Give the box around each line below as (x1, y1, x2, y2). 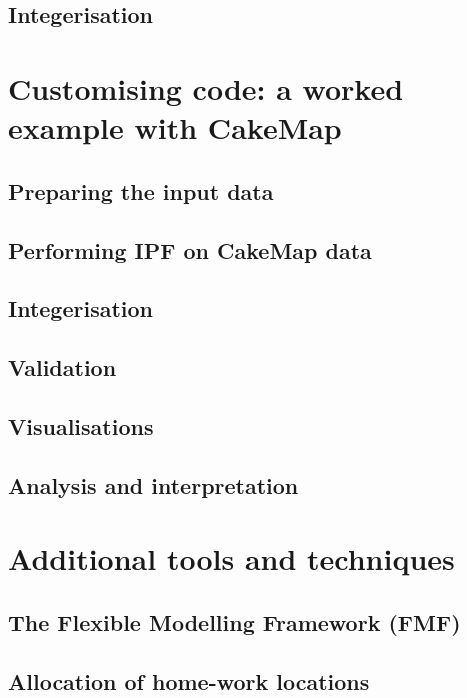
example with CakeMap (8, 107, 342, 148)
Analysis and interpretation (8, 469, 299, 500)
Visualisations (8, 410, 154, 441)
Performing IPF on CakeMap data (8, 234, 372, 265)
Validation (8, 352, 117, 383)
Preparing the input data (8, 175, 274, 206)
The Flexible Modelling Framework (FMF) (8, 606, 461, 637)
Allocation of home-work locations (8, 665, 370, 696)
